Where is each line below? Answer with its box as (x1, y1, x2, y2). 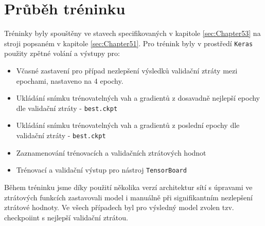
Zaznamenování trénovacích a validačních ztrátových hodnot (16, 147, 206, 158)
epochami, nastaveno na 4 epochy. (16, 75, 123, 86)
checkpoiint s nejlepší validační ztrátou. (4, 212, 128, 222)
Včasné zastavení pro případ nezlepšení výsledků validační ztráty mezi (16, 65, 238, 76)
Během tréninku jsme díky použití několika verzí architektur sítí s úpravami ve (4, 181, 253, 192)
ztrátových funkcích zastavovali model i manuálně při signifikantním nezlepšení (4, 192, 253, 202)
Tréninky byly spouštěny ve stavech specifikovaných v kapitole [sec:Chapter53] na (4, 28, 261, 39)
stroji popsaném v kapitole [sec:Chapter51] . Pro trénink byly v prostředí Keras (4, 37, 253, 48)
